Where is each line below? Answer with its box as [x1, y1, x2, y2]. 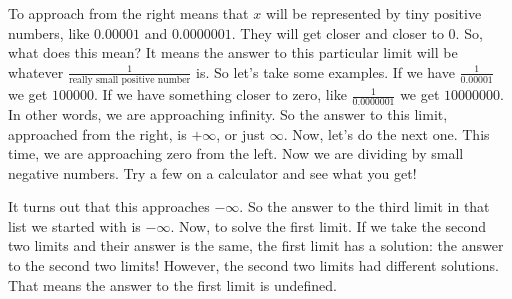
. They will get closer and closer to [231, 22, 444, 43]
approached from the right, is [8, 123, 187, 144]
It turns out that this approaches [8, 196, 210, 217]
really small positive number [68, 75, 191, 86]
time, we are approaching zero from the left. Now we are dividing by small [8, 143, 464, 164]
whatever [8, 61, 64, 82]
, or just [216, 123, 266, 144]
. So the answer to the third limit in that [239, 196, 490, 217]
